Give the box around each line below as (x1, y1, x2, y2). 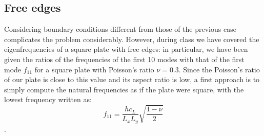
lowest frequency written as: (4, 94, 92, 105)
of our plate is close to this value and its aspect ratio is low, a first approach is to (4, 74, 260, 85)
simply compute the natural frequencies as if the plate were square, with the (4, 84, 244, 94)
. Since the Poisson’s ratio (178, 64, 260, 74)
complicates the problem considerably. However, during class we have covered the (4, 33, 259, 44)
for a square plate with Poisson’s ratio (34, 64, 154, 74)
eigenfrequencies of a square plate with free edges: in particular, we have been (4, 44, 248, 54)
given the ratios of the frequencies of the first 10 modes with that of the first (4, 53, 245, 64)
